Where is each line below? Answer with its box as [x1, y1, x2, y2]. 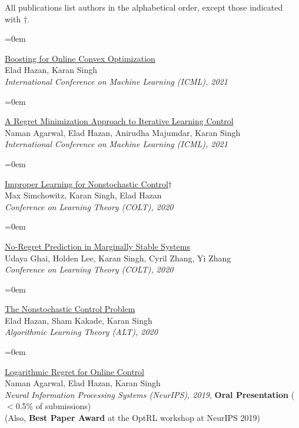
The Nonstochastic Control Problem [5, 303, 135, 315]
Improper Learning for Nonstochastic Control [5, 177, 168, 190]
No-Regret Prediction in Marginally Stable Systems [5, 240, 190, 252]
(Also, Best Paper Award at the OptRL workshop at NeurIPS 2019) [5, 412, 260, 424]
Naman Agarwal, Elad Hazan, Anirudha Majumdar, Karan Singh [5, 126, 241, 138]
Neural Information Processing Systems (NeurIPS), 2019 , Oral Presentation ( [5, 388, 295, 400]
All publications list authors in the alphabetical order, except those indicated [5, 1, 283, 13]
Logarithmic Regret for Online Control [5, 365, 145, 377]
